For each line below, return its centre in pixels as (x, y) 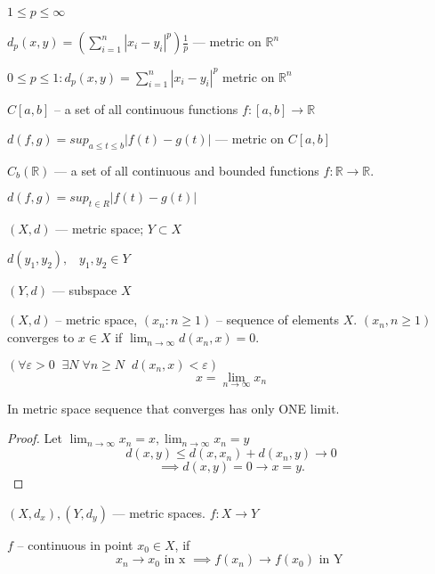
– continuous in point (75, 544)
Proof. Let (35, 438)
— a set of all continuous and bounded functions (187, 170)
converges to (41, 337)
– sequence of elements (278, 320)
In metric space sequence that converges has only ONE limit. (173, 408)
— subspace (85, 289)
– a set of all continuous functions (146, 108)
